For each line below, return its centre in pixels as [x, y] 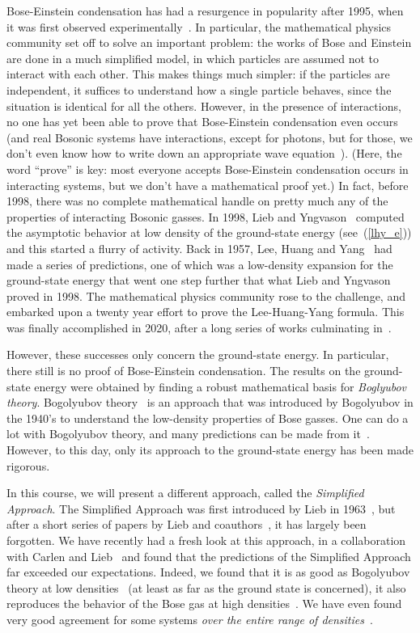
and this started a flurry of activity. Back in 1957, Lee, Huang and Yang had [199, 248]
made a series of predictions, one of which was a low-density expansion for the [200, 264]
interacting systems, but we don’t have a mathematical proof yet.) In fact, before [208, 185]
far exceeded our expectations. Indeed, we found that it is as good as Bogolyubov [208, 572]
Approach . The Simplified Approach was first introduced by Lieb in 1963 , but [201, 508]
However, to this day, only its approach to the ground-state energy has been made [210, 450]
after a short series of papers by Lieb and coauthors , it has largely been [187, 524]
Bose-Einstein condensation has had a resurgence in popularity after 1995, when [205, 11]
